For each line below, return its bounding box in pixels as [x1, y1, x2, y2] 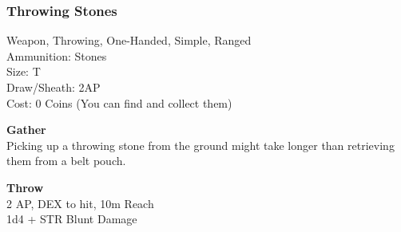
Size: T [6, 63, 41, 80]
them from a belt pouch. [6, 152, 126, 169]
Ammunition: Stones [6, 47, 107, 64]
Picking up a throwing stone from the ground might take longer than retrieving [6, 136, 395, 153]
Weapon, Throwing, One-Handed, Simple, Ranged [6, 32, 252, 49]
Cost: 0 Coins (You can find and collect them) [6, 94, 232, 111]
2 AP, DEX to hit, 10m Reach [6, 195, 154, 211]
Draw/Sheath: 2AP [6, 79, 101, 95]
